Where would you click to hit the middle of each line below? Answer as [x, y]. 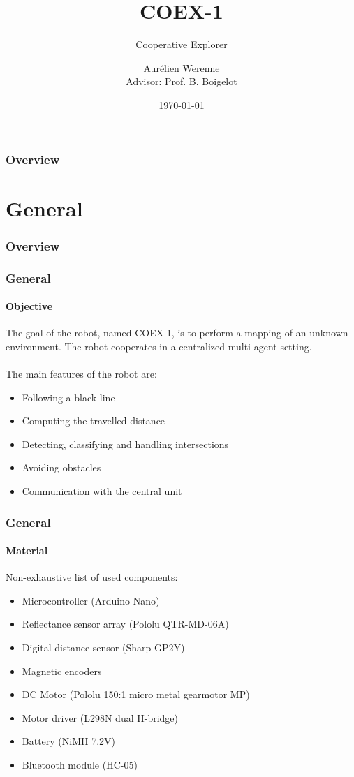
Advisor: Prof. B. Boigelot [182, 81]
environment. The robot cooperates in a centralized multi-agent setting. [159, 346]
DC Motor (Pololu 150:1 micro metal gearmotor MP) [136, 694]
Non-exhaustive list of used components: [92, 577]
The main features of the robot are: [81, 374]
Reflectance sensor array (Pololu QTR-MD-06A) [125, 624]
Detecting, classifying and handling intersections [125, 444]
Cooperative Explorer [182, 44]
